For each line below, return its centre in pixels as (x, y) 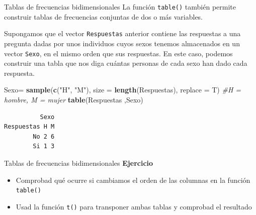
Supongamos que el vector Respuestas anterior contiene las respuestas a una (122, 33)
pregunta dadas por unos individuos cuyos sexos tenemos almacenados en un (122, 43)
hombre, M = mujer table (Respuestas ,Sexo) (74, 99)
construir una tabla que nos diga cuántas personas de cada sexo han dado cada (126, 63)
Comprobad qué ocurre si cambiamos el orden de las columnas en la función (133, 180)
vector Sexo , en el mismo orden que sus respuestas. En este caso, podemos (118, 53)
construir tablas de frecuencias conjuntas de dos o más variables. (104, 16)
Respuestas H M (29, 127)
